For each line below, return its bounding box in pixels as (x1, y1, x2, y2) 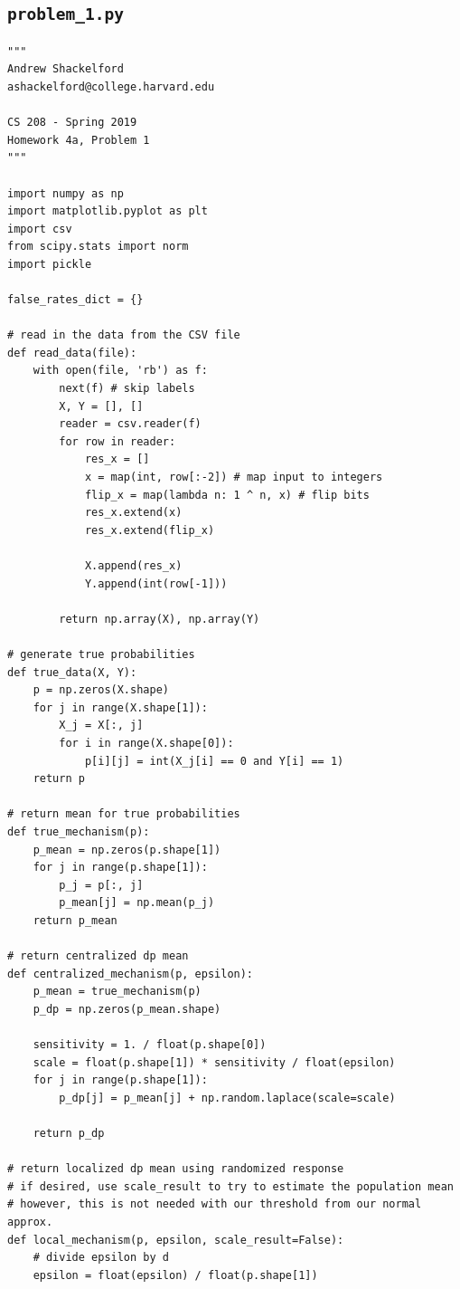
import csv (7, 222, 72, 235)
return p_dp (33, 1127, 105, 1140)
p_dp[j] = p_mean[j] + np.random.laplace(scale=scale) (59, 1091, 396, 1104)
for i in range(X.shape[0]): (59, 736, 234, 750)
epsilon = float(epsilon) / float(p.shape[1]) (33, 1268, 318, 1282)
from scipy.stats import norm (7, 240, 189, 253)
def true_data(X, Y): (7, 665, 137, 679)
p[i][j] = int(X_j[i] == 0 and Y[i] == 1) (84, 754, 344, 768)
